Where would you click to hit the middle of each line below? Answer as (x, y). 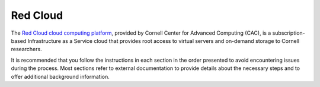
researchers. (26, 49)
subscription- (289, 33)
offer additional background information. (60, 76)
